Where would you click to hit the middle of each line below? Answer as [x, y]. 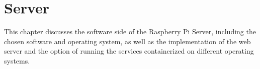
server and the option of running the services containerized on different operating [129, 51]
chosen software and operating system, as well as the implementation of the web [127, 41]
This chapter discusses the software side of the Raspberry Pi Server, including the [130, 32]
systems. [17, 60]
